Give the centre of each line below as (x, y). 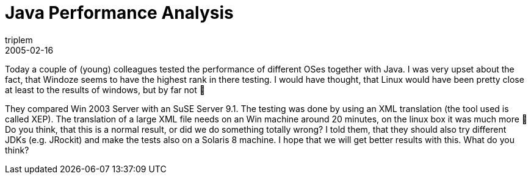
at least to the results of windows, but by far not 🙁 (105, 89)
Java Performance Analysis (119, 13)
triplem (19, 40)
